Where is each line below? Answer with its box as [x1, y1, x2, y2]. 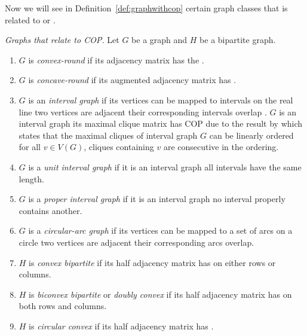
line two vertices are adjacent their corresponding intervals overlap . [19, 105, 267, 118]
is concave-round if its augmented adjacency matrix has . [28, 74, 237, 86]
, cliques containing [84, 140, 154, 153]
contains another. [19, 204, 82, 216]
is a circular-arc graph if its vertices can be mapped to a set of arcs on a [28, 224, 293, 237]
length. [19, 172, 44, 185]
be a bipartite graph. [199, 33, 276, 46]
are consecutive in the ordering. [163, 140, 279, 153]
